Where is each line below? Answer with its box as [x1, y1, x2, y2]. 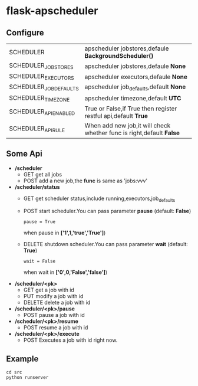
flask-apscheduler [6, 4, 98, 18]
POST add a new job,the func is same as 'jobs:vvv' [23, 177, 148, 184]
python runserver [6, 375, 49, 381]
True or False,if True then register [84, 104, 177, 113]
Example [6, 354, 39, 364]
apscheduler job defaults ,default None [84, 83, 186, 92]
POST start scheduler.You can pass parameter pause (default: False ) [23, 208, 192, 215]
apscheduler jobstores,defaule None [84, 62, 186, 70]
